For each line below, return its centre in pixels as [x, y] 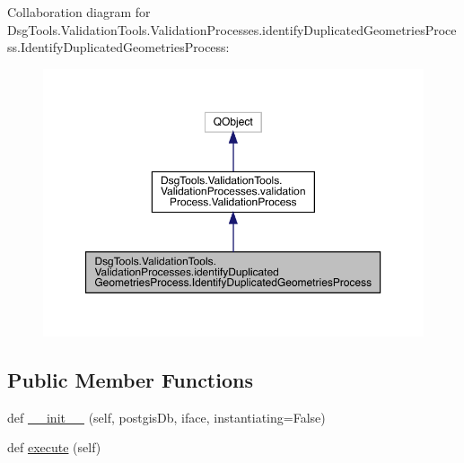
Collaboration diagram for [79, 12]
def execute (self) [54, 447]
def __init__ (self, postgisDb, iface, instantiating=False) [166, 417]
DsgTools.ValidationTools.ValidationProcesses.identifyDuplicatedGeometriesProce [232, 29]
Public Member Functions [130, 379]
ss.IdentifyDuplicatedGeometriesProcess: [118, 47]
